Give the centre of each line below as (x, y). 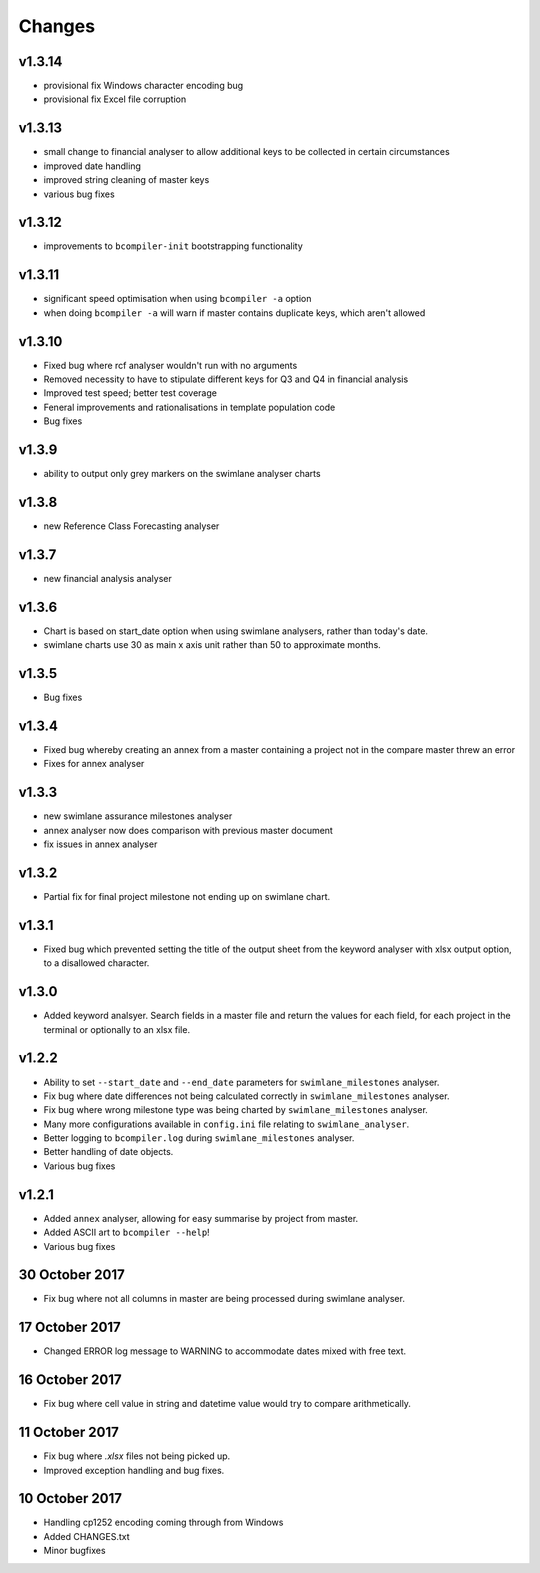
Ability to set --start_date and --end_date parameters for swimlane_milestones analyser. (241, 1082)
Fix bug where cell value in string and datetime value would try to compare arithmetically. (227, 1404)
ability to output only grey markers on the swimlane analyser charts (182, 474)
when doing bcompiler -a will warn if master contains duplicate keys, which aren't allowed (234, 312)
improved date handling (92, 166)
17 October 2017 (70, 1327)
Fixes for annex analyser (94, 764)
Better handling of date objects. (108, 1152)
